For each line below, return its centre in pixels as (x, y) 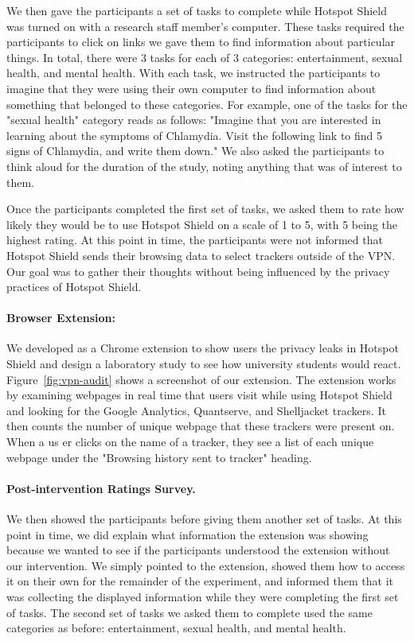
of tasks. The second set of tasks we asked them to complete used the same (189, 612)
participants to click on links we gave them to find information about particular (201, 42)
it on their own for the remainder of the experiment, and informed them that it (200, 581)
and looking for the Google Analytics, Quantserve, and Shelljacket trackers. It (196, 410)
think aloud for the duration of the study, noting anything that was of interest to (204, 166)
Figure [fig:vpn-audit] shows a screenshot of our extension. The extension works (201, 379)
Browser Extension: (61, 318)
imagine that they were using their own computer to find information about (191, 88)
